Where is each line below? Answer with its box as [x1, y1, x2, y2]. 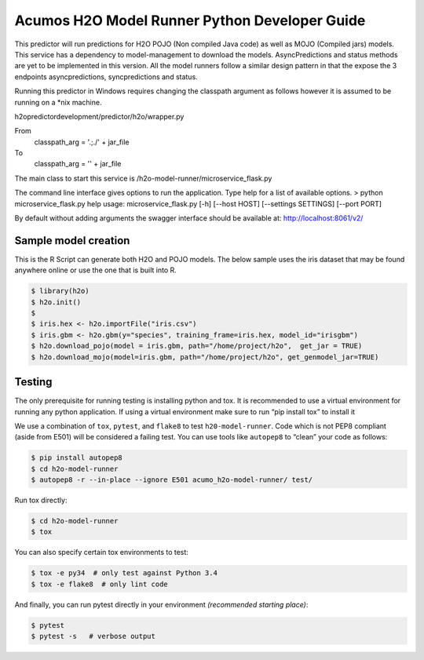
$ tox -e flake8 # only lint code [31, 579, 168, 589]
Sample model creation [14, 234, 130, 247]
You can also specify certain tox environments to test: [14, 548, 188, 557]
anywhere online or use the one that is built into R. [14, 265, 177, 275]
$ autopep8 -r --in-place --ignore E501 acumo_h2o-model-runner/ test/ [31, 476, 313, 484]
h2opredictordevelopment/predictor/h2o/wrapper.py [14, 111, 185, 121]
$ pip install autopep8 [31, 454, 123, 462]
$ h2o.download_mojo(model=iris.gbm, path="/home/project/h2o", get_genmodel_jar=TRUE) [31, 352, 379, 361]
